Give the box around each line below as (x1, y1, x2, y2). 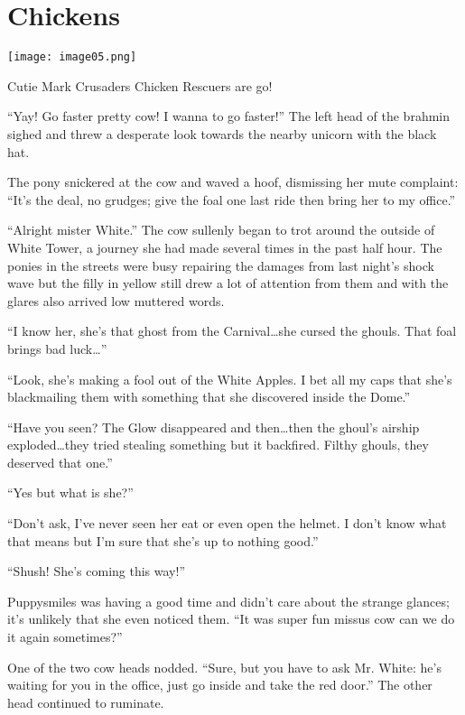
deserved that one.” (7, 452, 113, 471)
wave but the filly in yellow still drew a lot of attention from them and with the (7, 274, 449, 292)
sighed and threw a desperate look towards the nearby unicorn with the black (7, 124, 437, 143)
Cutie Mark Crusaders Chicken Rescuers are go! (7, 76, 273, 95)
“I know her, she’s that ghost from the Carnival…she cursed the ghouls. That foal (7, 321, 457, 340)
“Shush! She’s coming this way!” (7, 562, 186, 580)
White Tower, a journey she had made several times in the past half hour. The (7, 237, 442, 256)
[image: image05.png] (7, 51, 137, 64)
